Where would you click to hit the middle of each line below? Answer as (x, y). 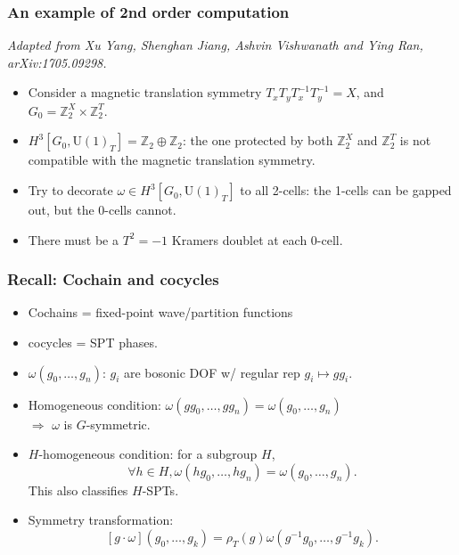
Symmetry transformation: (101, 520)
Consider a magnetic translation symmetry (145, 92)
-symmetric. (118, 424)
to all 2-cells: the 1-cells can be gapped (346, 190)
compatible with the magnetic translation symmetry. (172, 160)
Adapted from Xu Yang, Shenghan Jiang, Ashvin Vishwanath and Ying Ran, (215, 45)
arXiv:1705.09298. (57, 62)
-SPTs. (160, 490)
